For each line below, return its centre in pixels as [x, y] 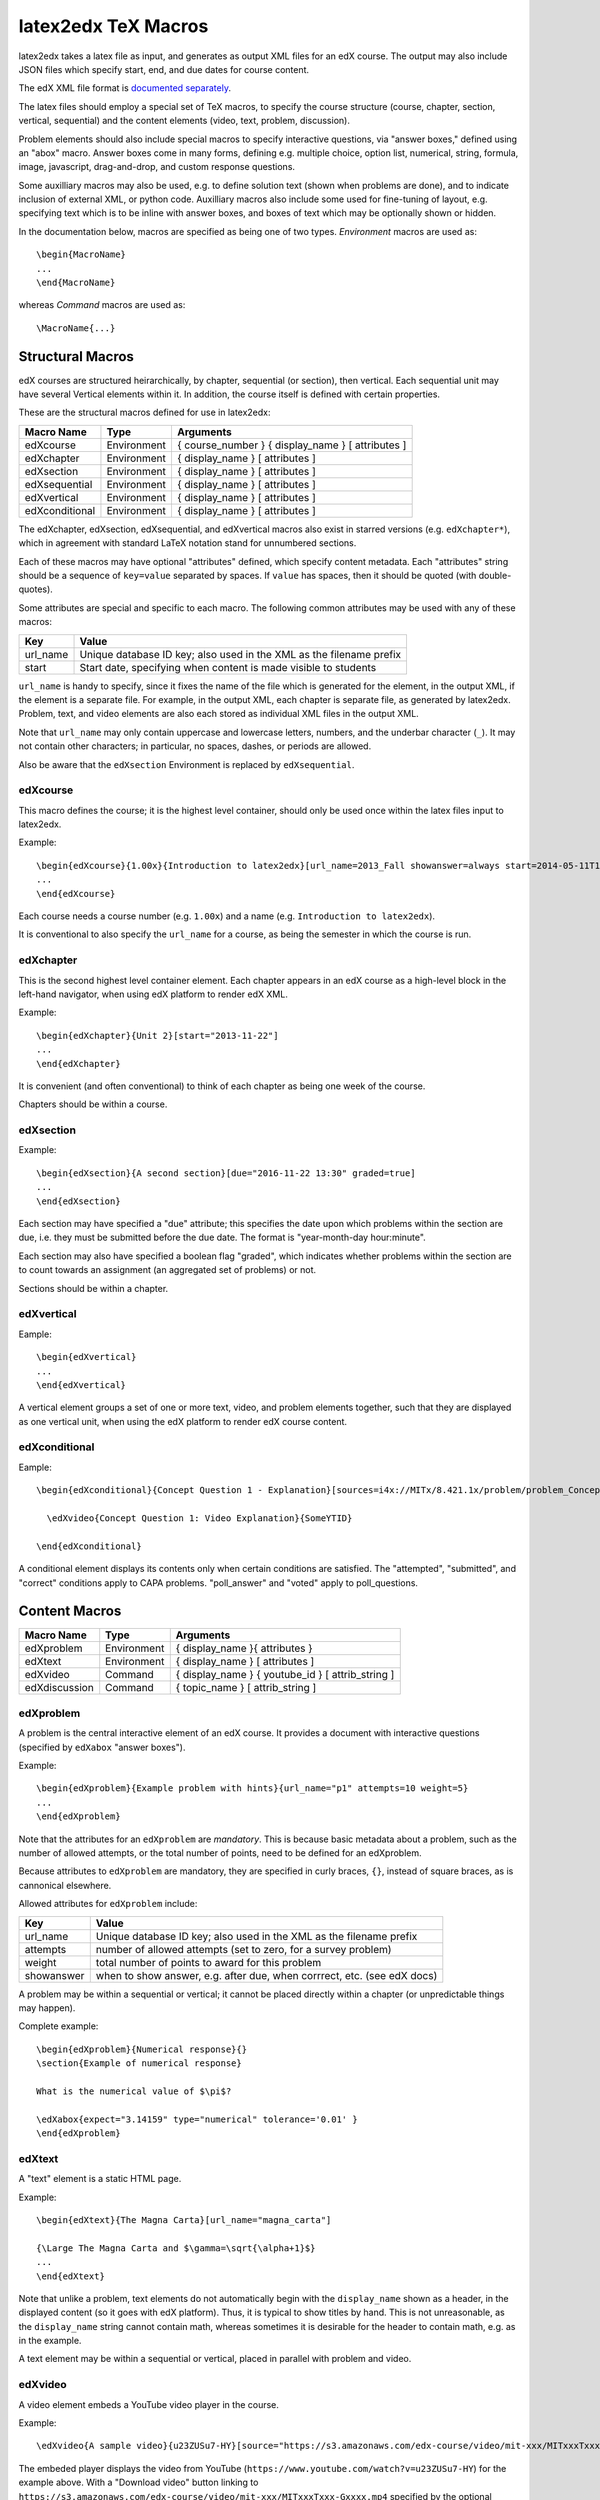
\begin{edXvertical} [86, 1357]
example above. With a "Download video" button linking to [138, 2482]
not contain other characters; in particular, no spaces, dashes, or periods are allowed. [195, 746]
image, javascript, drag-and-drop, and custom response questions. [156, 167]
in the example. [50, 2341]
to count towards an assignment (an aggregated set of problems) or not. [167, 1270]
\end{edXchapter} [78, 1063]
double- [495, 576]
